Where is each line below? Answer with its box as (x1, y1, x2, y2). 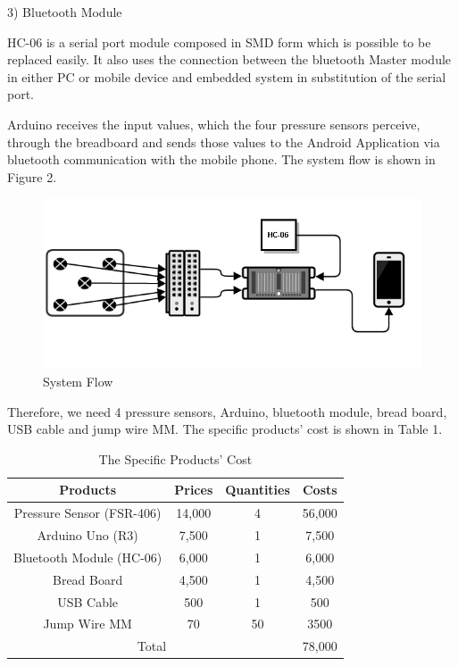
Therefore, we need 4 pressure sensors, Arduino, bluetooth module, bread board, (7, 402, 447, 420)
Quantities (225, 480, 290, 499)
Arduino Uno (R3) (37, 526, 138, 545)
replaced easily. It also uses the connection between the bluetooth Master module (7, 50, 452, 69)
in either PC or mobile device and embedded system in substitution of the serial (7, 67, 446, 86)
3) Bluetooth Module (7, 3, 122, 21)
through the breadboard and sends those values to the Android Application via (7, 132, 440, 151)
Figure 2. (7, 167, 57, 186)
